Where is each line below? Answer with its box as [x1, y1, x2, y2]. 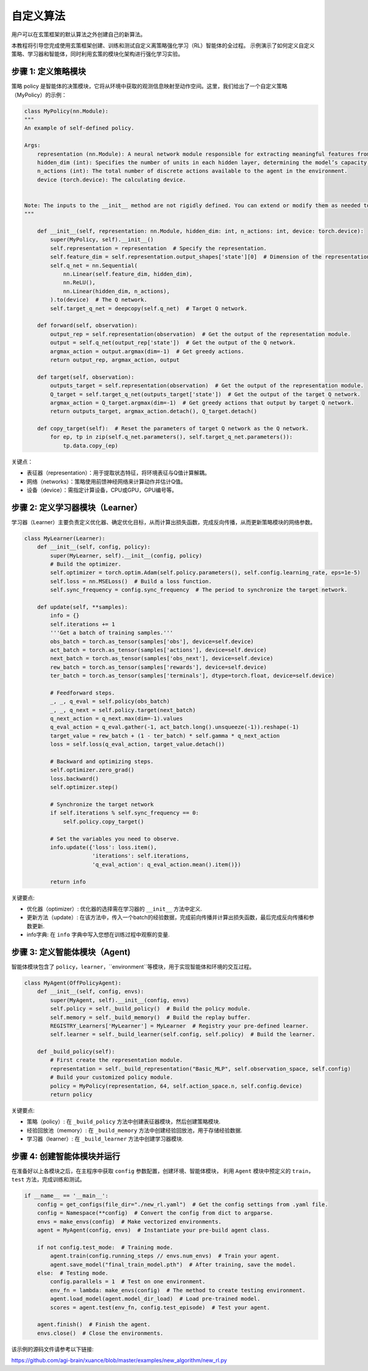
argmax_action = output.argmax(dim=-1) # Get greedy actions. [50, 348, 245, 355]
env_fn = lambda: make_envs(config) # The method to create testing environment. [50, 1286, 306, 1294]
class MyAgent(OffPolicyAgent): [24, 979, 122, 987]
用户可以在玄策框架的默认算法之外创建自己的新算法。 [11, 31, 146, 38]
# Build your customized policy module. [50, 1074, 174, 1081]
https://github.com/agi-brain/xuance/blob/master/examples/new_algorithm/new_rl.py [11, 1357, 227, 1364]
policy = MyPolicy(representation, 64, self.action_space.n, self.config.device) [50, 1082, 303, 1090]
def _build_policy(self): [37, 1048, 115, 1055]
